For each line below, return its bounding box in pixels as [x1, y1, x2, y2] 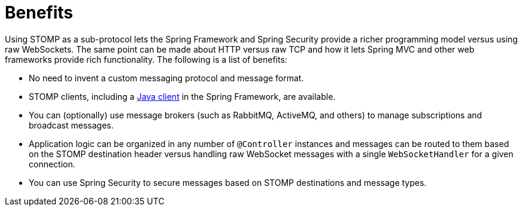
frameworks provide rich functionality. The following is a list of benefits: [5, 54, 287, 65]
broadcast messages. [29, 120, 114, 130]
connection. [29, 158, 75, 169]
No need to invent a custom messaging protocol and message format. [29, 72, 304, 83]
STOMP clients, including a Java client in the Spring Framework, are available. [29, 91, 336, 102]
